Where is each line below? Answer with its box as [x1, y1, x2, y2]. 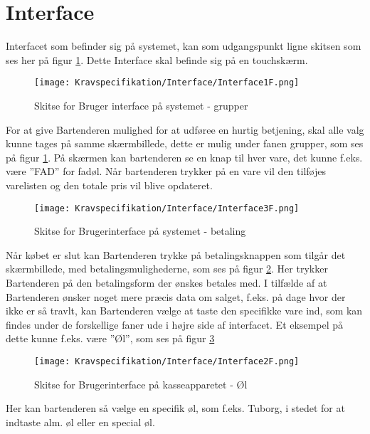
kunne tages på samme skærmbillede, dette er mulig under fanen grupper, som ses [6, 136, 364, 151]
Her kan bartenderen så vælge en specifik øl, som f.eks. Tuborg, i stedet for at [6, 401, 345, 416]
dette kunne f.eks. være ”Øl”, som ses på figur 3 [6, 331, 215, 346]
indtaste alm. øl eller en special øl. [6, 414, 155, 429]
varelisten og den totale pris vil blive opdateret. [6, 177, 213, 192]
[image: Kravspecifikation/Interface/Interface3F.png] [34, 203, 300, 213]
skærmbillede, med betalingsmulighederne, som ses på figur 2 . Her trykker [6, 261, 328, 276]
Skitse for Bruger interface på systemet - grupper [34, 97, 248, 112]
